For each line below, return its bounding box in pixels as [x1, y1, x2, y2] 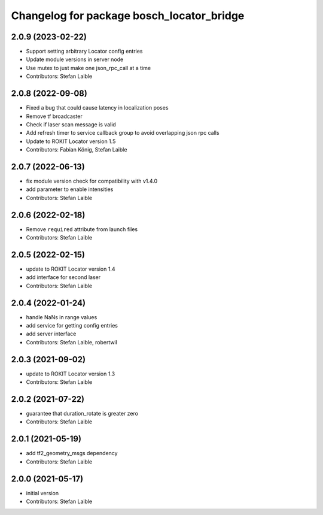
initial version [26, 489, 59, 496]
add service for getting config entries [26, 322, 118, 329]
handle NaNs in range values [26, 313, 97, 320]
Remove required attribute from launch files [26, 225, 138, 233]
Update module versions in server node [26, 56, 124, 63]
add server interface [26, 330, 77, 338]
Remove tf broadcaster [26, 113, 83, 120]
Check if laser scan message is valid [26, 120, 116, 128]
